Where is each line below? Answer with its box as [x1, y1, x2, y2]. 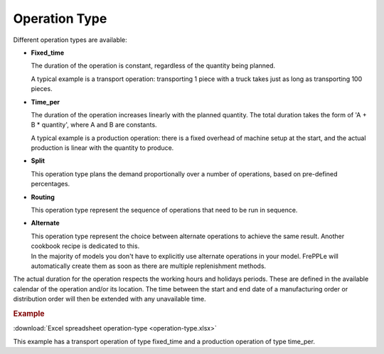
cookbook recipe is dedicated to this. [31, 242, 140, 250]
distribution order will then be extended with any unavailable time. [13, 295, 206, 304]
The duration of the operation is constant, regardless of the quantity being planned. [31, 61, 276, 70]
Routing [31, 193, 55, 201]
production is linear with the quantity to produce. [31, 144, 174, 152]
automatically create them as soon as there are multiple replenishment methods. [31, 262, 267, 270]
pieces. [31, 85, 53, 93]
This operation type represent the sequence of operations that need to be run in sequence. [31, 206, 298, 215]
